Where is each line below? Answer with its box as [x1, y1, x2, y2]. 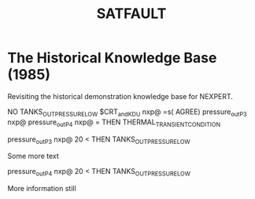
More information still [7, 184, 76, 193]
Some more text [7, 151, 60, 161]
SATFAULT [96, 5, 167, 23]
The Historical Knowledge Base [7, 49, 217, 67]
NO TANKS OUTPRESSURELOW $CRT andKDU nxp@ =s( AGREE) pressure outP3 [7, 107, 247, 118]
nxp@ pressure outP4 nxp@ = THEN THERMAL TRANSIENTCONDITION [7, 117, 221, 128]
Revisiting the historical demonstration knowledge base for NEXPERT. [7, 91, 234, 101]
